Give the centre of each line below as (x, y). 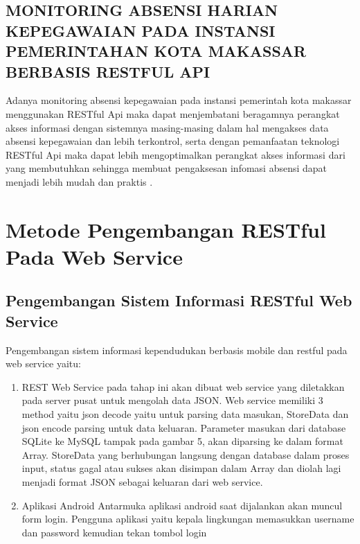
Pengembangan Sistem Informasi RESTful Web (179, 300)
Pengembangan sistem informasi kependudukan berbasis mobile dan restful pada (177, 350)
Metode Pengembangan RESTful (166, 229)
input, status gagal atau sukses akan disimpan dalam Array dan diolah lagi (181, 468)
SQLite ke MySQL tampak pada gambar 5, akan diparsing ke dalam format (182, 441)
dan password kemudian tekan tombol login (114, 532)
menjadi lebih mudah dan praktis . (79, 181)
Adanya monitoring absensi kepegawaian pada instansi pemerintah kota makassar (179, 100)
